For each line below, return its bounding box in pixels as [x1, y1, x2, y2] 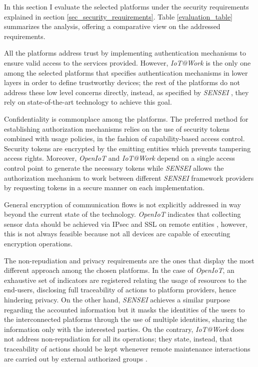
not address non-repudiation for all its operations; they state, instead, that [4, 333, 232, 344]
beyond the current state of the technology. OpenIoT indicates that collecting [4, 209, 241, 219]
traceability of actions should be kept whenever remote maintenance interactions [4, 343, 250, 353]
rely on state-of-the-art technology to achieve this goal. [4, 97, 172, 107]
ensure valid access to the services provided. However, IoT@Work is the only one [4, 57, 251, 68]
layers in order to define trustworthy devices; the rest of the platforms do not [4, 77, 240, 88]
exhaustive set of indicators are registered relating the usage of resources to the [4, 274, 246, 285]
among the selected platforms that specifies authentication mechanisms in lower [4, 67, 248, 78]
